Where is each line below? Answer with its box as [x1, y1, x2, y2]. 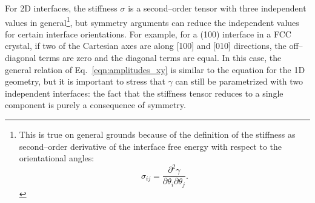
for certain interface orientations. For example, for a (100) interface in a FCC [5, 27, 291, 40]
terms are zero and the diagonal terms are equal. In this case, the [39, 51, 282, 64]
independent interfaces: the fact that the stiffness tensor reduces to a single [5, 86, 283, 99]
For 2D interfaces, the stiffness [5, 2, 118, 14]
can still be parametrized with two [175, 75, 303, 88]
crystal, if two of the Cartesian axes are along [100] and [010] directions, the [5, 39, 287, 52]
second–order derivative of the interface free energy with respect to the [19, 140, 282, 152]
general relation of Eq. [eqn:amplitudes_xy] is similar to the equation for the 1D [5, 63, 305, 76]
